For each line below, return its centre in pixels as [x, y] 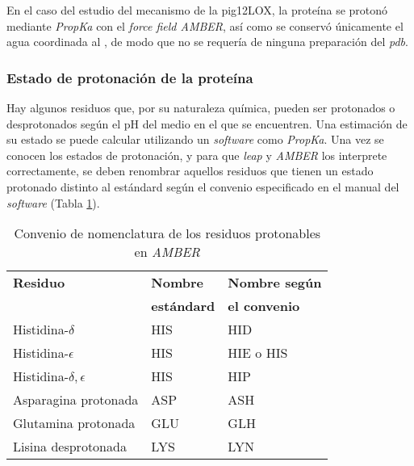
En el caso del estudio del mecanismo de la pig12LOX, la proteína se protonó [197, 10]
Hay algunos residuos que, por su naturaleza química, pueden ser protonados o [201, 107]
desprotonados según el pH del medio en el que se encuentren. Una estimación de [207, 123]
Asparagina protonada [76, 400]
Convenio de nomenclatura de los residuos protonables [167, 233]
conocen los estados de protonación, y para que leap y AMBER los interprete [197, 155]
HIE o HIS [258, 353]
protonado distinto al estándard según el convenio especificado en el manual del [203, 186]
